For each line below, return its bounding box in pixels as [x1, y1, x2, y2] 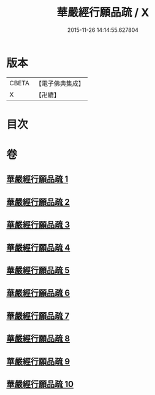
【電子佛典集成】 [35, 79, 85, 88]
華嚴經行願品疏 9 [6, 356, 70, 367]
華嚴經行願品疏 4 [6, 242, 70, 253]
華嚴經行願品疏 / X [56, 6, 149, 20]
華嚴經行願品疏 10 [6, 378, 74, 389]
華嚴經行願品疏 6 [6, 288, 70, 298]
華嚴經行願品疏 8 [6, 334, 70, 344]
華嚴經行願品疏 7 [6, 310, 70, 321]
